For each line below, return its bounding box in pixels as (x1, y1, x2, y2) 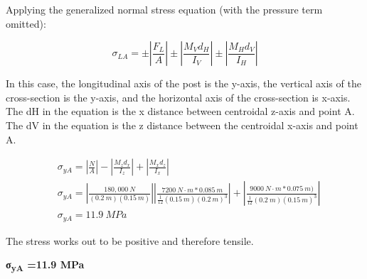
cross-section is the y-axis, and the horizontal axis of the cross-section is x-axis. (6, 89, 351, 104)
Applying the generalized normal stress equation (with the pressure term (6, 2, 323, 16)
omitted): (6, 16, 46, 31)
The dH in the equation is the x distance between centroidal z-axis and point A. (6, 104, 355, 119)
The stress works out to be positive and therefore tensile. (6, 233, 254, 248)
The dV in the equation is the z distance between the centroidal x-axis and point (6, 117, 358, 132)
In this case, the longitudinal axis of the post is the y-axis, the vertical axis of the (6, 76, 361, 91)
